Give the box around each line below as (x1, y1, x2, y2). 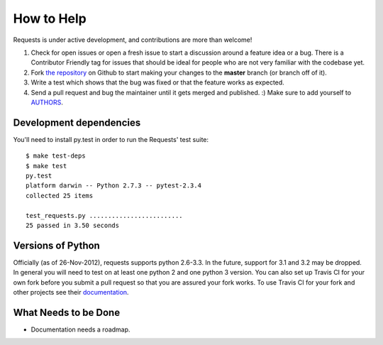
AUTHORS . (30, 98, 63, 106)
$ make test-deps (26, 152, 86, 160)
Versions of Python (13, 239, 101, 251)
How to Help (13, 11, 87, 26)
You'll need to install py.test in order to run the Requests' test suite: (13, 135, 209, 143)
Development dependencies (13, 116, 141, 128)
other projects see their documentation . (13, 288, 129, 296)
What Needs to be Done (13, 306, 121, 319)
